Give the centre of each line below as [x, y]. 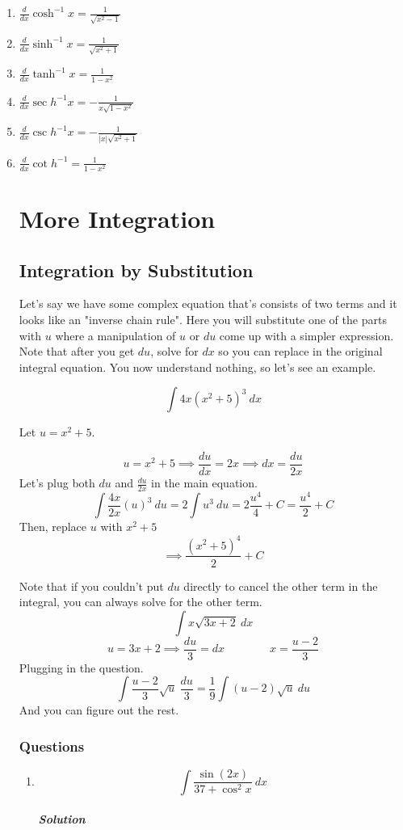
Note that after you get [77, 351]
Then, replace [53, 527]
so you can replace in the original [300, 351]
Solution [62, 819]
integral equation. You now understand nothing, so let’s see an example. [197, 367]
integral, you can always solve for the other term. [141, 602]
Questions [52, 746]
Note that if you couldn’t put [91, 586]
